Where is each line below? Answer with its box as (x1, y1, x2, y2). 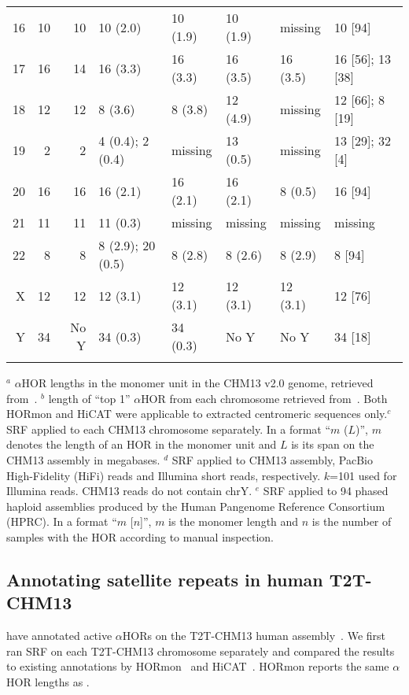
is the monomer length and (168, 513, 299, 530)
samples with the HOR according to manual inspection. (6, 528, 274, 545)
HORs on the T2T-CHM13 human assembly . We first (122, 627, 385, 644)
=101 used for (330, 467, 397, 483)
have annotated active (6, 627, 112, 644)
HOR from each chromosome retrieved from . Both (141, 390, 388, 406)
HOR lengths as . (6, 673, 90, 689)
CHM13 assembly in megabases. (6, 451, 160, 468)
